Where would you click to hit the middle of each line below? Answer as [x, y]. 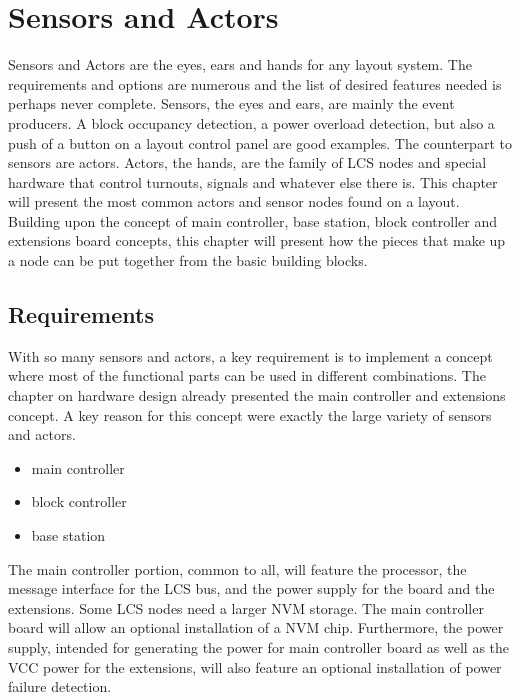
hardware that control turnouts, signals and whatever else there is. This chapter [253, 181]
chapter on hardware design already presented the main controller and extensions [257, 395]
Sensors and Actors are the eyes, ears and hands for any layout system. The [240, 64]
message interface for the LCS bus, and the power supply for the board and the [251, 588]
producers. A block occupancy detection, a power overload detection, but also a [251, 122]
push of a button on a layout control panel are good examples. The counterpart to [260, 142]
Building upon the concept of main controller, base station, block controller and [252, 220]
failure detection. [60, 686]
